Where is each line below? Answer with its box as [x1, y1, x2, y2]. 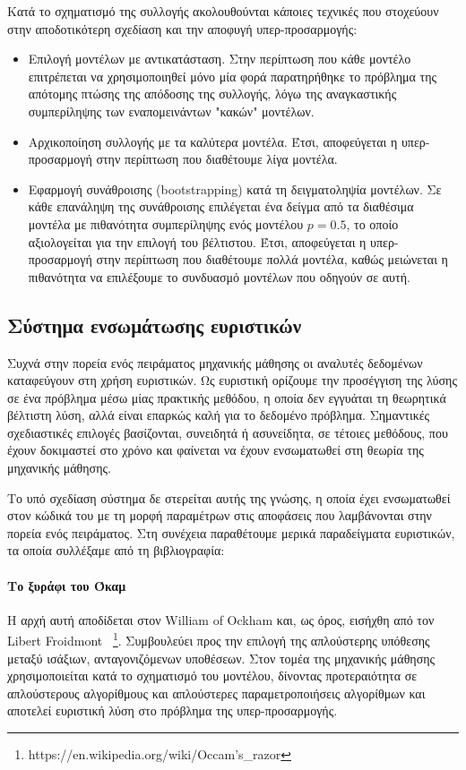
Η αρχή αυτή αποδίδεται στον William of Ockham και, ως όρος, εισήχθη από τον [7, 610, 435, 629]
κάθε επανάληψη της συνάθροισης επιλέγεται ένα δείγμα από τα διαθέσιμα [28, 197, 414, 216]
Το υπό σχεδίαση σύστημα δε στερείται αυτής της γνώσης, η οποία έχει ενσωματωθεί [7, 488, 451, 507]
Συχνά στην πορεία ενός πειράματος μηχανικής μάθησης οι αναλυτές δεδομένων [7, 353, 423, 372]
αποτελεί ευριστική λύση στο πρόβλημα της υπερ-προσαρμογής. [7, 701, 338, 720]
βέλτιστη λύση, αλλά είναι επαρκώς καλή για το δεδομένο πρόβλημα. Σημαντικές [7, 406, 430, 424]
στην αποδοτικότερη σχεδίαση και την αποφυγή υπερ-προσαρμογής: [7, 19, 358, 38]
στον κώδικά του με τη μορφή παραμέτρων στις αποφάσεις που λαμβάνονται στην [7, 506, 432, 525]
